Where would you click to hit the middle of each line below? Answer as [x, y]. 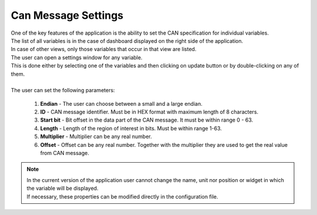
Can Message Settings [67, 15]
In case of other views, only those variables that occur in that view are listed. [104, 49]
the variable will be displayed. [63, 189]
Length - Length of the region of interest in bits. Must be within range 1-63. [131, 128]
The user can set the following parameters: [63, 90]
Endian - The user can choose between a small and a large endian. [121, 103]
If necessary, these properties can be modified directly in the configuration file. [122, 196]
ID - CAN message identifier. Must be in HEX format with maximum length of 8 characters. [149, 112]
